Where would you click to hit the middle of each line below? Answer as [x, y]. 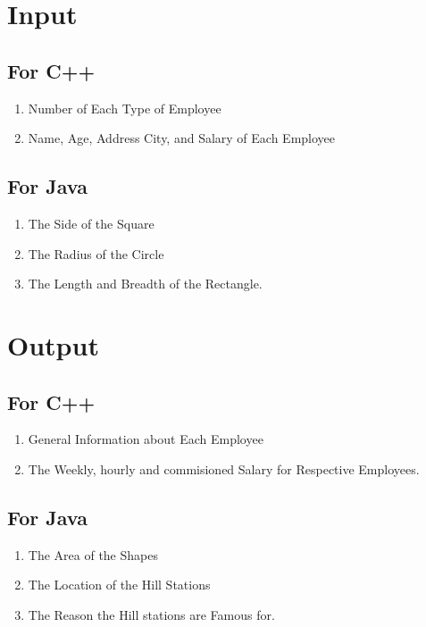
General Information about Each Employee [146, 439]
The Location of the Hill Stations [119, 585]
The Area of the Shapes [93, 554]
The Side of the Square [91, 223]
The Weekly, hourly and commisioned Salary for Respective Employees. [224, 468]
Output [53, 344]
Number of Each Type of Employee [125, 108]
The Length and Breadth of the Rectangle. [145, 284]
